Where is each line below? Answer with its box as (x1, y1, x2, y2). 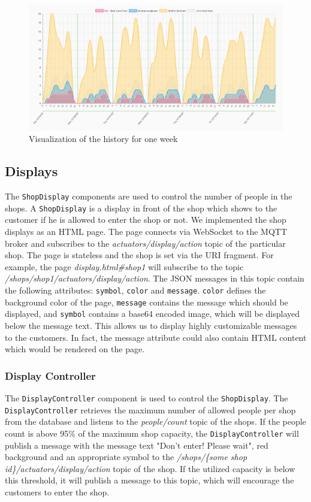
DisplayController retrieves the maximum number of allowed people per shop (5, 403, 296, 416)
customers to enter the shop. (5, 485, 110, 498)
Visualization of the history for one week (29, 132, 178, 145)
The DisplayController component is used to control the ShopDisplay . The (5, 391, 288, 404)
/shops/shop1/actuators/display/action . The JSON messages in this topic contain (5, 272, 304, 285)
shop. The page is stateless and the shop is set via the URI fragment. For (5, 249, 274, 261)
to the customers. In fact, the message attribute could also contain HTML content (5, 331, 307, 343)
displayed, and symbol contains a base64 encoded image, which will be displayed (5, 307, 300, 320)
